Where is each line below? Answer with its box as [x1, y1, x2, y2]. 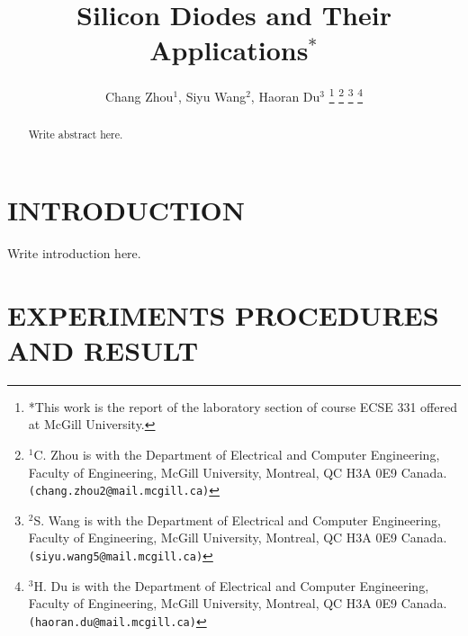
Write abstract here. [28, 127, 123, 142]
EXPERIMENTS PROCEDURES [7, 296, 439, 333]
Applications [149, 31, 309, 68]
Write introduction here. [7, 243, 141, 262]
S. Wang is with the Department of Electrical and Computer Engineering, [33, 510, 441, 529]
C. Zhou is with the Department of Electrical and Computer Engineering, [33, 445, 440, 464]
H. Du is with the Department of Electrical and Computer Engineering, [33, 576, 429, 595]
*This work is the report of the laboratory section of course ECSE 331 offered [28, 397, 457, 416]
